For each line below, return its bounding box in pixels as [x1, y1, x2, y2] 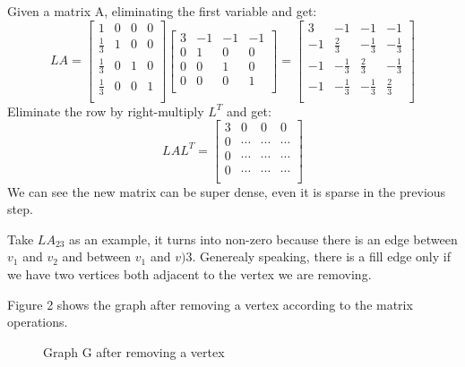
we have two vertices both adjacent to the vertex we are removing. [7, 264, 372, 283]
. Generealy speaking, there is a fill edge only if [192, 247, 451, 266]
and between [62, 247, 132, 266]
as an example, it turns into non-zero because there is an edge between [69, 229, 458, 248]
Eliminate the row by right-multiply [7, 101, 204, 120]
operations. [7, 312, 68, 331]
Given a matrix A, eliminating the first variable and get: [7, 2, 317, 20]
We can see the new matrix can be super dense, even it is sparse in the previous [7, 182, 446, 201]
